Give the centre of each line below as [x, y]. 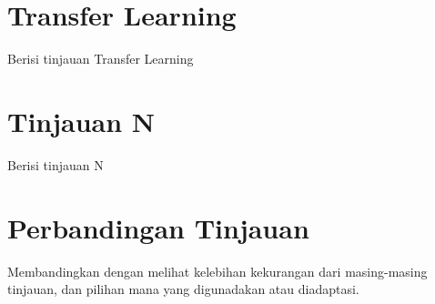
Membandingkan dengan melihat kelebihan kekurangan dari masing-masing [217, 271]
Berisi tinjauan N [56, 164]
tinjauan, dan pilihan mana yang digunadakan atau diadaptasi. [183, 289]
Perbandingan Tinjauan [158, 227]
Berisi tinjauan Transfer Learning [101, 59]
